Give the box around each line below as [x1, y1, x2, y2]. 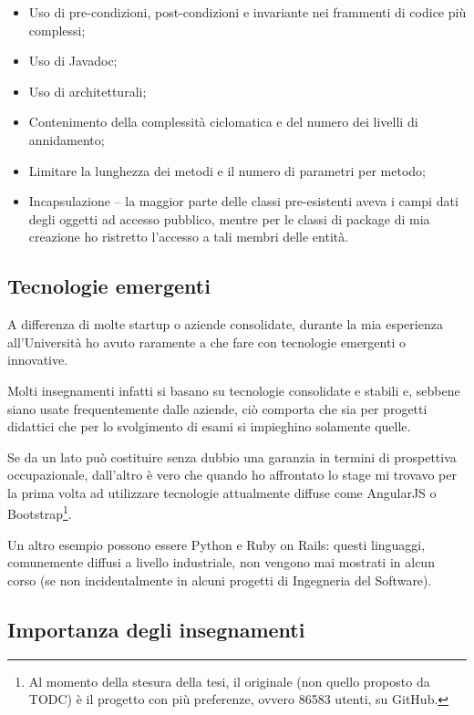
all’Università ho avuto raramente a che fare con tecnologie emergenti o [7, 332, 406, 351]
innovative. [7, 350, 68, 369]
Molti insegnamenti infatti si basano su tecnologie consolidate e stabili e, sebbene [7, 380, 460, 399]
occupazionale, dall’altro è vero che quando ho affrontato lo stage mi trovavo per [7, 465, 457, 484]
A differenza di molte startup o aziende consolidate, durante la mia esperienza [7, 315, 443, 334]
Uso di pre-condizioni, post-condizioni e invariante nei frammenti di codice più [28, 3, 467, 21]
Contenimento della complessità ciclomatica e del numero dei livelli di [28, 112, 418, 131]
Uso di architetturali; [28, 81, 147, 100]
